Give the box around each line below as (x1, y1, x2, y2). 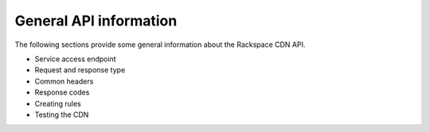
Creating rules (34, 99, 81, 108)
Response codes (34, 87, 90, 97)
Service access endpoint (34, 54, 116, 64)
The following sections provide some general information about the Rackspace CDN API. (14, 40, 306, 49)
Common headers (34, 76, 94, 86)
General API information (14, 12, 178, 29)
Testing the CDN (34, 110, 89, 119)
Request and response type (34, 65, 126, 75)
